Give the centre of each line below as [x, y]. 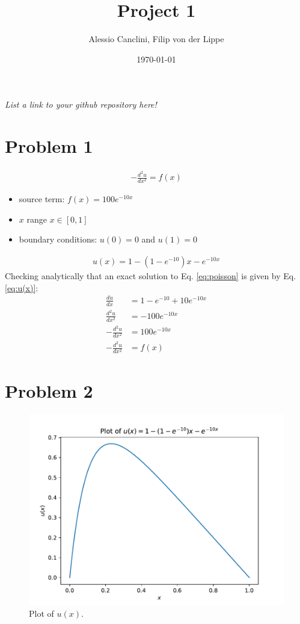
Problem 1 [49, 146]
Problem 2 [49, 390]
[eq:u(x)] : [22, 287]
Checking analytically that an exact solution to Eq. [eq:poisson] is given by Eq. [151, 276]
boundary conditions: [58, 239]
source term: [42, 199]
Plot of [41, 613]
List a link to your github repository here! [81, 104]
